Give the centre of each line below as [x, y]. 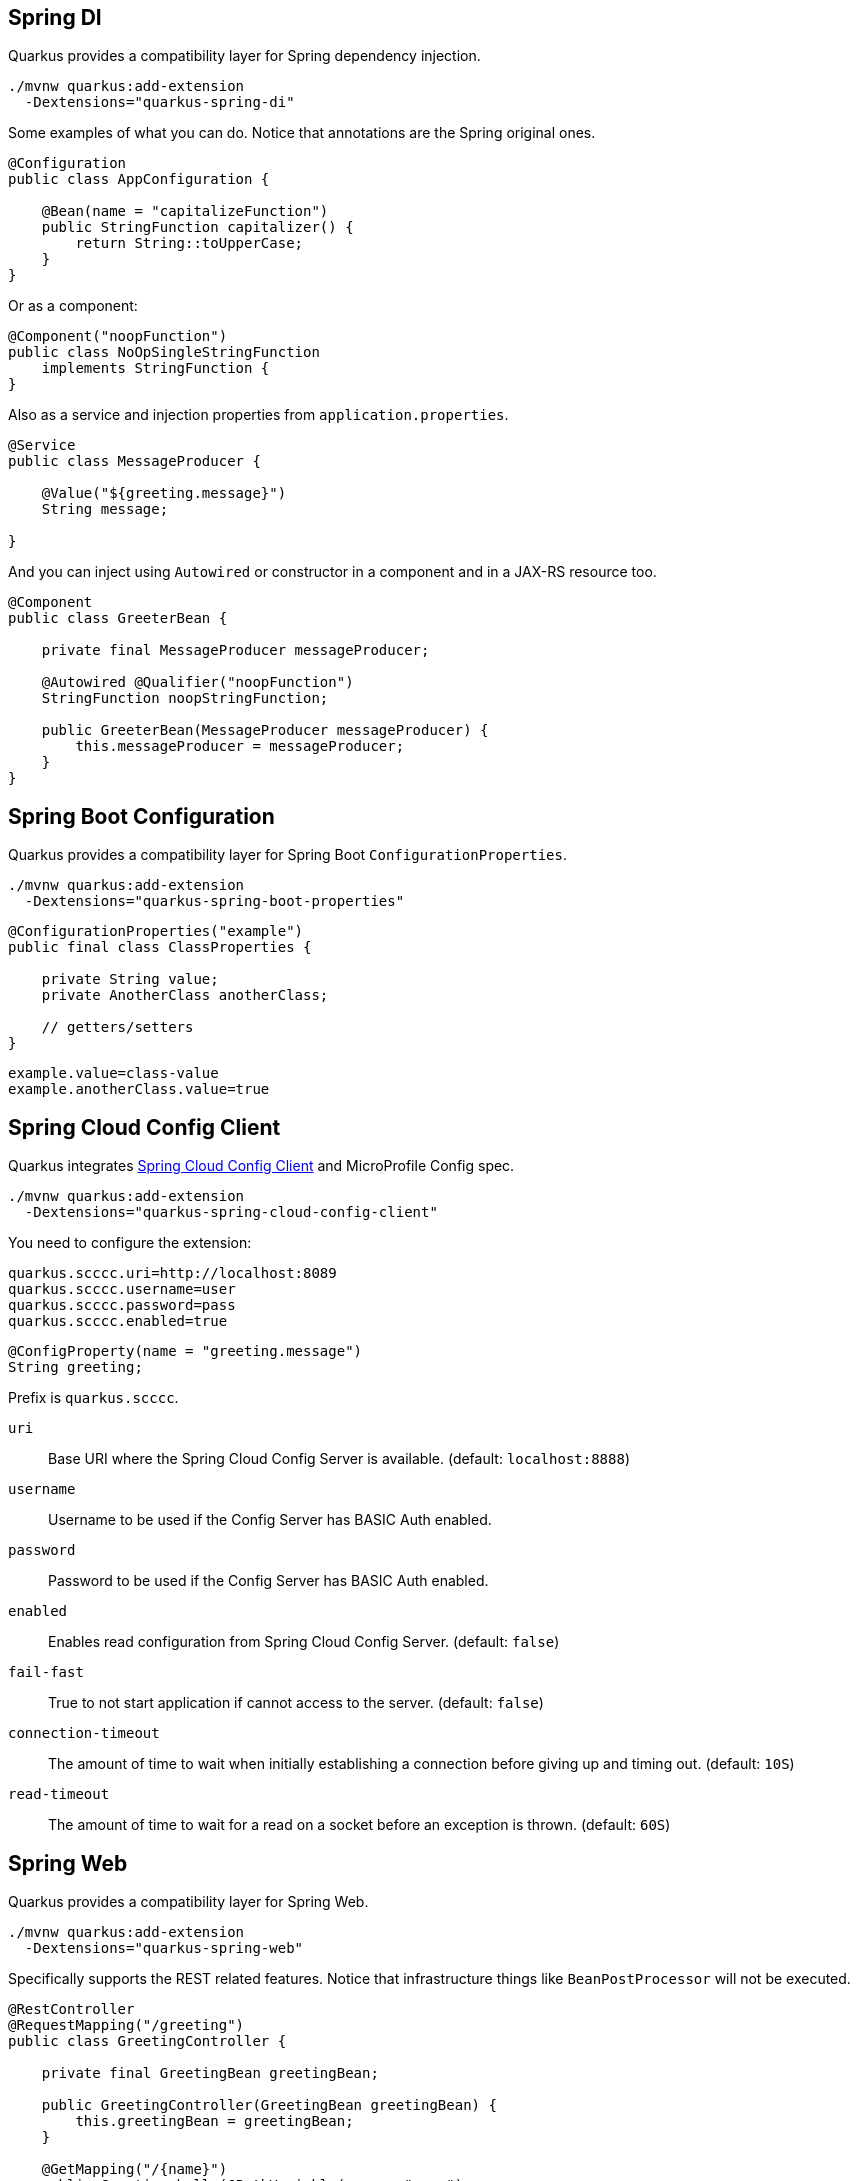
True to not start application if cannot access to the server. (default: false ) [296, 1703]
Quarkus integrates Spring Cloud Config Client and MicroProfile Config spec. [261, 1166]
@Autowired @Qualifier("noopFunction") [197, 682]
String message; [105, 509]
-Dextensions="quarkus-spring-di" [159, 102]
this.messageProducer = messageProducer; [240, 746]
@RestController [71, 2008]
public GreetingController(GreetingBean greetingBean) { [269, 2104]
